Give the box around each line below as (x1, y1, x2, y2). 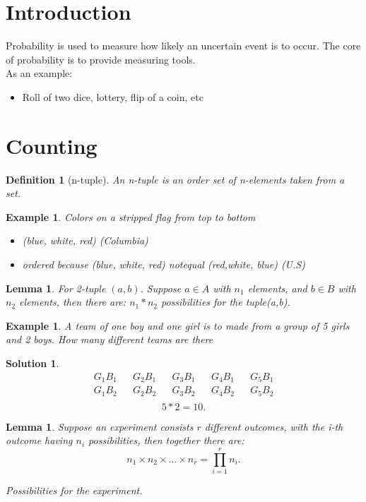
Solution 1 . (6, 355, 59, 370)
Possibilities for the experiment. (6, 482, 143, 497)
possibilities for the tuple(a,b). (160, 294, 290, 309)
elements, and (247, 280, 307, 295)
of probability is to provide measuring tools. (6, 52, 196, 66)
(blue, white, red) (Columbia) (22, 233, 148, 248)
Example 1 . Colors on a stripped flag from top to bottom (6, 209, 256, 224)
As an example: (6, 66, 73, 80)
